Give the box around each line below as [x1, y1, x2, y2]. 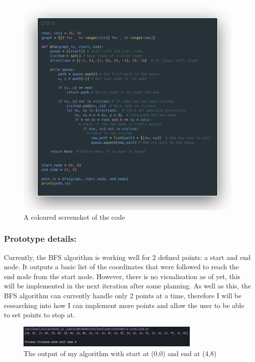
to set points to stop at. [4, 310, 75, 320]
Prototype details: [4, 233, 76, 245]
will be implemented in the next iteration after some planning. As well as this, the [4, 281, 251, 291]
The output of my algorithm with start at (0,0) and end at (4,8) [24, 348, 217, 358]
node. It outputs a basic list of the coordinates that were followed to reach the [4, 261, 239, 272]
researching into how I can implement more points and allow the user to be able [4, 300, 244, 310]
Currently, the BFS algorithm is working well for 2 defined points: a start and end [4, 252, 251, 262]
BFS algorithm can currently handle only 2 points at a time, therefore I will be [4, 290, 242, 301]
